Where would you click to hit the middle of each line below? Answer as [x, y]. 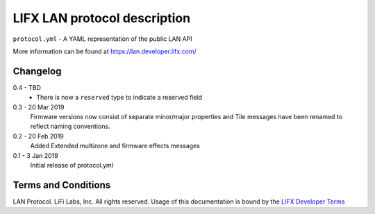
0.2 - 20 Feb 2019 [38, 136]
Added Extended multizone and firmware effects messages [115, 146]
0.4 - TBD [27, 87]
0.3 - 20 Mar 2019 [39, 107]
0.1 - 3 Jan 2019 [35, 155]
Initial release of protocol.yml [72, 165]
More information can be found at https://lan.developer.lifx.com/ [105, 51]
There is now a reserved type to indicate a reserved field [119, 98]
